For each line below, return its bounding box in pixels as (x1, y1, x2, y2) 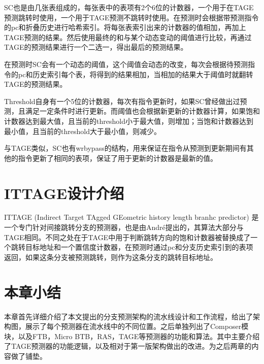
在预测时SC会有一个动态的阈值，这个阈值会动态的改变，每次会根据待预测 (4, 58, 248, 69)
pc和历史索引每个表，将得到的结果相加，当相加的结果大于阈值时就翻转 (18, 69, 253, 79)
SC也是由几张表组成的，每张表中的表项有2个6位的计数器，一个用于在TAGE (4, 2, 254, 12)
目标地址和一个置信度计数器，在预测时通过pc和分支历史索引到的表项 (25, 242, 253, 252)
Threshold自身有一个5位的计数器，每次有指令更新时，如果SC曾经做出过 (4, 95, 240, 106)
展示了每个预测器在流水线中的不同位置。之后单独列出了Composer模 (25, 321, 249, 332)
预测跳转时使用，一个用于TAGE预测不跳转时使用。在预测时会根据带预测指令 (4, 12, 259, 22)
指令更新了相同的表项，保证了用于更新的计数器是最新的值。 (18, 152, 217, 163)
